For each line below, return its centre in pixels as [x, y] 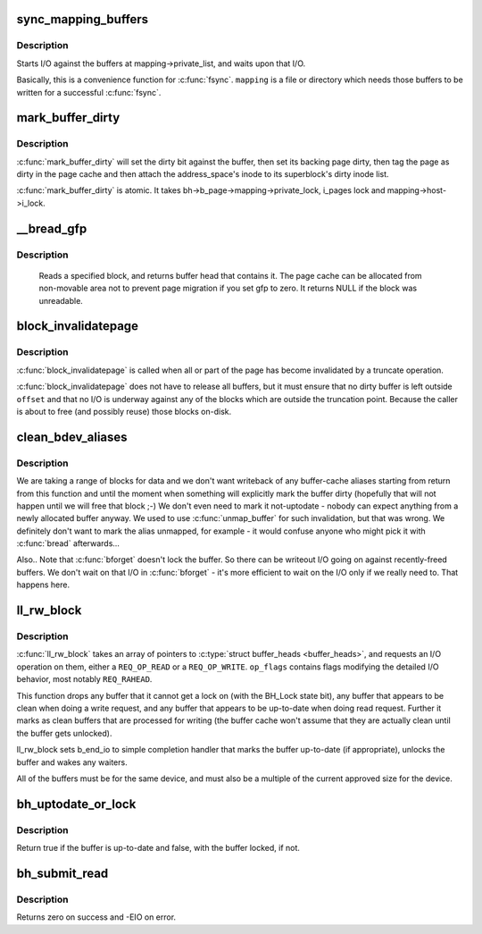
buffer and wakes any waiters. [72, 762]
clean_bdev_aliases [72, 437]
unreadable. [61, 300]
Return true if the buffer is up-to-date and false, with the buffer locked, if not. [158, 848]
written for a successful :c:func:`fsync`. [89, 92]
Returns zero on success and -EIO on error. [96, 917]
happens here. [43, 585]
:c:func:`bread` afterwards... [68, 543]
